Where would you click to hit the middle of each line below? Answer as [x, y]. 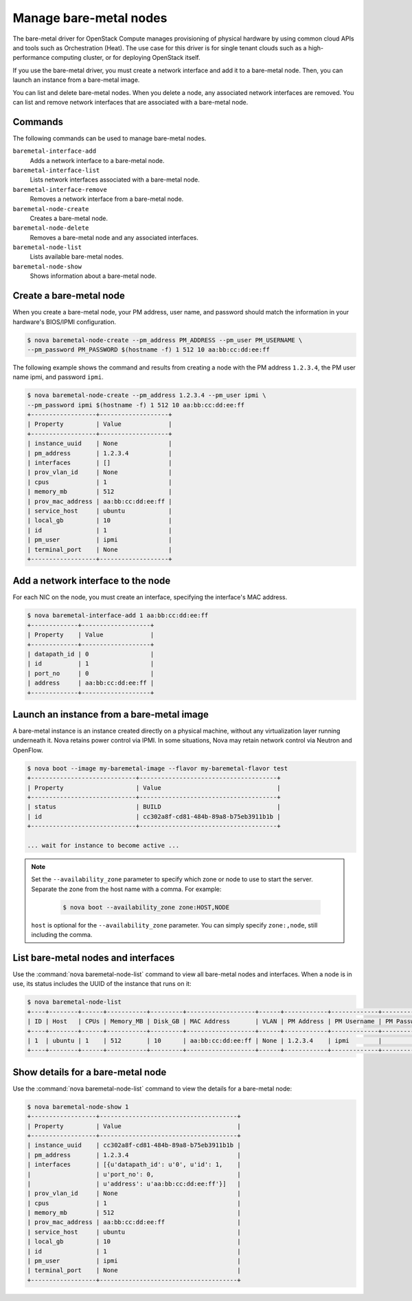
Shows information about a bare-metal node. [93, 276]
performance [31, 58]
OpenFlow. [28, 750]
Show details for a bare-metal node [90, 1072]
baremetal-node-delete [51, 228]
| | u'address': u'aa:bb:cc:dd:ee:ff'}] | [134, 1184]
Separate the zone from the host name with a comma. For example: [126, 889]
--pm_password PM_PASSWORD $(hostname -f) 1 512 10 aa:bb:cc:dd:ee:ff [149, 350]
